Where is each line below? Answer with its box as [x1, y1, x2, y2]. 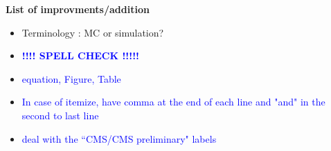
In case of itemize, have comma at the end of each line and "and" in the [21, 94, 325, 109]
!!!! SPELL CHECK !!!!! [21, 48, 139, 63]
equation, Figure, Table [21, 71, 121, 85]
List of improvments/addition [6, 2, 150, 16]
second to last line [21, 108, 99, 122]
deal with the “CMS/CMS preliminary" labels [21, 131, 217, 145]
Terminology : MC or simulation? [21, 25, 164, 39]
